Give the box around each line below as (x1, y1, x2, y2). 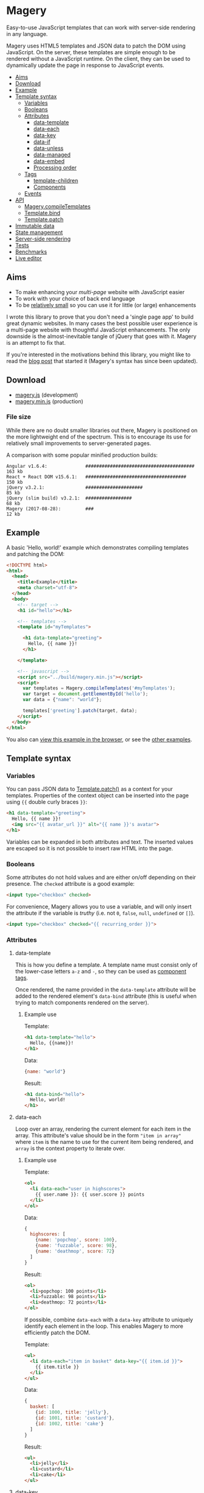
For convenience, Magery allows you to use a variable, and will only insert (6, 903, 192, 910)
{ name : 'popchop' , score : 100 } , (35, 1237, 118, 1243)
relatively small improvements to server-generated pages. (6, 439, 152, 446)
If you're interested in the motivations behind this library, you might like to (6, 351, 191, 358)
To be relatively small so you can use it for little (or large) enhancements (15, 301, 197, 308)
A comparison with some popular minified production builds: (6, 451, 158, 459)
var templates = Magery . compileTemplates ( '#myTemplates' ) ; (22, 685, 175, 691)
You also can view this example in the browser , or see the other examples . (6, 735, 192, 743)
